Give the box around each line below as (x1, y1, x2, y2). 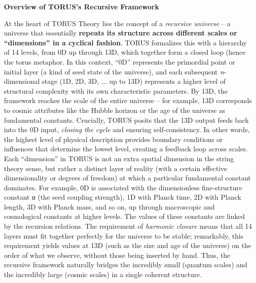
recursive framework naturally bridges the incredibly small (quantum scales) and (4, 259, 248, 270)
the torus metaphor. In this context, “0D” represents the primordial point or (4, 56, 235, 67)
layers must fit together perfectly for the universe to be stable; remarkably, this (4, 230, 244, 241)
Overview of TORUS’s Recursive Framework (4, 1, 159, 11)
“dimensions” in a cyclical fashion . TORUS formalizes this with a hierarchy (4, 37, 247, 47)
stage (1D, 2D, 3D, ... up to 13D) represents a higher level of (42, 76, 226, 86)
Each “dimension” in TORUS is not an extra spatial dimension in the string (4, 153, 234, 163)
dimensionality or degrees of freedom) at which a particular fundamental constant (4, 173, 251, 183)
